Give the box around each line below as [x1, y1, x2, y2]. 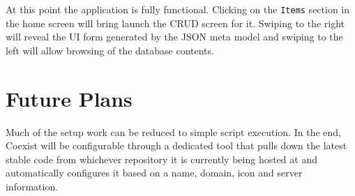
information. [6, 179, 59, 193]
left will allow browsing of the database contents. [6, 43, 214, 57]
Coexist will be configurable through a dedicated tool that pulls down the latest [6, 138, 347, 153]
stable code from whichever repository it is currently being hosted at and [6, 151, 317, 166]
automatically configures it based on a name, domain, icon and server [6, 165, 303, 180]
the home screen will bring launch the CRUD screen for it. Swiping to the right [6, 15, 345, 30]
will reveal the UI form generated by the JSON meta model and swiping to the [6, 29, 343, 44]
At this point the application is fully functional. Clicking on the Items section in [6, 2, 350, 16]
